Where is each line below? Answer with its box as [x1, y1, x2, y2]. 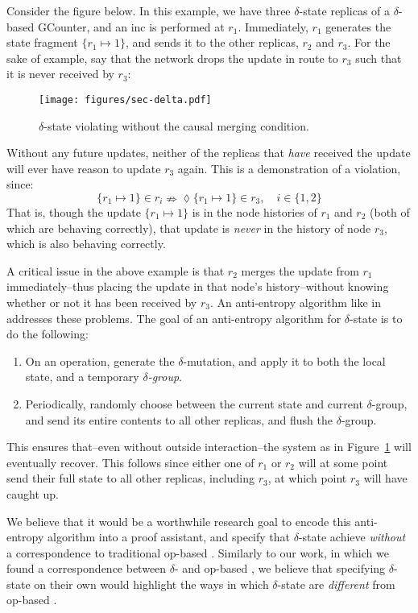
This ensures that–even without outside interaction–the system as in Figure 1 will [6, 438, 412, 455]
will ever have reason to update [6, 159, 161, 176]
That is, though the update [6, 204, 141, 220]
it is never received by [6, 65, 114, 82]
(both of [370, 204, 410, 220]
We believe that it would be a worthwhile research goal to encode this [6, 512, 351, 529]
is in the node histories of [192, 204, 317, 220]
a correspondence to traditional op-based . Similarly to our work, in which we [6, 544, 389, 561]
